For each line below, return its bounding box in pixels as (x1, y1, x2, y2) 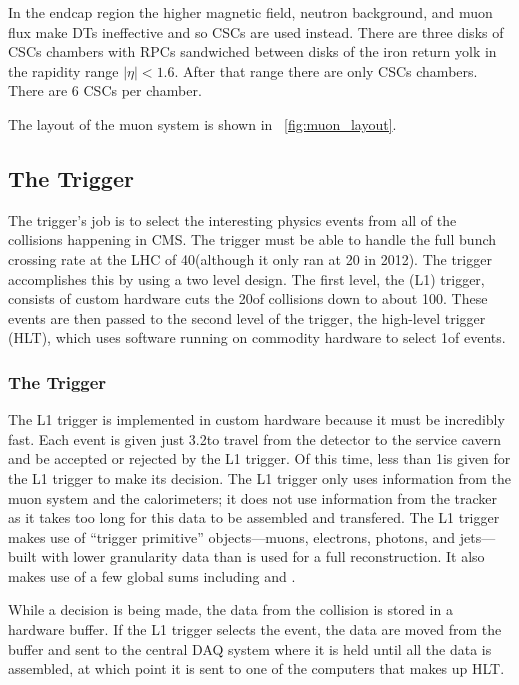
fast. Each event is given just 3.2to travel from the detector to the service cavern (8, 428, 501, 449)
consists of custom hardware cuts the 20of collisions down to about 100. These (8, 288, 488, 309)
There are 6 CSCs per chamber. (8, 80, 202, 101)
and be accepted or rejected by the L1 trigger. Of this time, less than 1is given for (8, 448, 511, 469)
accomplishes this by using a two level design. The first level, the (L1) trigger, (8, 268, 485, 289)
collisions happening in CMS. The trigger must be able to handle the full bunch (8, 229, 497, 250)
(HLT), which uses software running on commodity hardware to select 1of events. (8, 327, 506, 348)
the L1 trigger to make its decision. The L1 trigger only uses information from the (8, 467, 511, 488)
